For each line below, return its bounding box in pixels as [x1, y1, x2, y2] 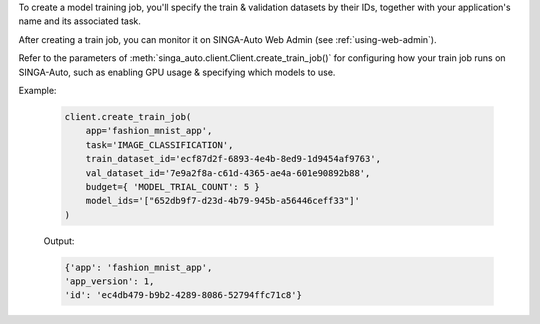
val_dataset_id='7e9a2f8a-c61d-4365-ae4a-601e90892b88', [85, 167, 371, 179]
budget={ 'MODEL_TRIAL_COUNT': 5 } [85, 181, 260, 192]
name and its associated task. [18, 15, 142, 27]
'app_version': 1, [64, 276, 155, 287]
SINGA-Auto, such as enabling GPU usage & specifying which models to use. [18, 66, 336, 78]
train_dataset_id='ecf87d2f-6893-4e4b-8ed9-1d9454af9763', [85, 153, 382, 165]
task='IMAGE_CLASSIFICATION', [85, 139, 234, 150]
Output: [43, 235, 75, 247]
